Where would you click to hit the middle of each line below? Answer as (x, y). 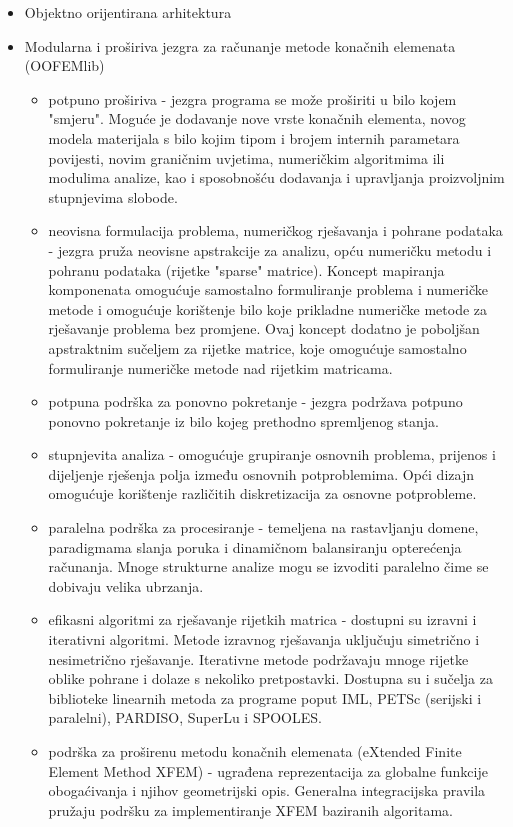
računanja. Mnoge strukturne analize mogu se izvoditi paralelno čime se (268, 566)
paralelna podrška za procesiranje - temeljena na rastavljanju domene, (263, 527)
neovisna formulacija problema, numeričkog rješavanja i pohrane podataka (275, 230)
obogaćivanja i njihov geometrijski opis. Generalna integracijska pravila (267, 790)
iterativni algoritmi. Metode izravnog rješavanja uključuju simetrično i (264, 639)
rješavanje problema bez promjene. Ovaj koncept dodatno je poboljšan (264, 328)
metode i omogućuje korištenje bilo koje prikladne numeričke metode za (268, 308)
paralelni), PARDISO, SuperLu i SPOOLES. (185, 717)
